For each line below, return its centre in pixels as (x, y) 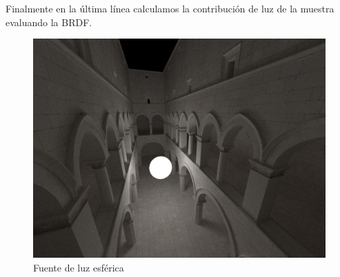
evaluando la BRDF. (49, 22)
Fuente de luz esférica (79, 267)
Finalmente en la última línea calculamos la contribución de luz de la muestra (170, 8)
